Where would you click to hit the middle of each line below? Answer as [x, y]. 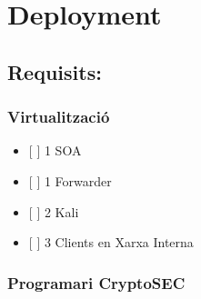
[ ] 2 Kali [54, 211]
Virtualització [59, 117]
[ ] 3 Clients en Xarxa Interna [111, 242]
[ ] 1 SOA [55, 150]
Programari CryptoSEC [96, 282]
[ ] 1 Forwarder [70, 180]
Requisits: [55, 71]
